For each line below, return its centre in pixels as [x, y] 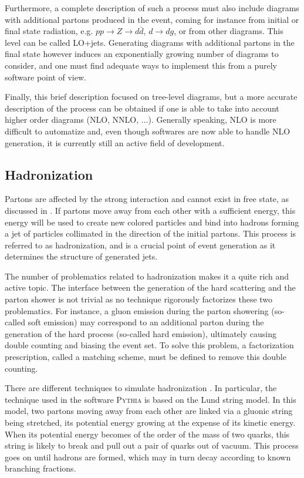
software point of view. [45, 77]
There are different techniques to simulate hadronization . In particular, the [141, 388]
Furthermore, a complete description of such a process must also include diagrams [152, 8]
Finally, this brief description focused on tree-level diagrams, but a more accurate [151, 97]
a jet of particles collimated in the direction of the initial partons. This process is [151, 233]
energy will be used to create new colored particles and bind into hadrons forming [152, 222]
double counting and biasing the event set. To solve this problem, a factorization [149, 345]
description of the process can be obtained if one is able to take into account [142, 108]
